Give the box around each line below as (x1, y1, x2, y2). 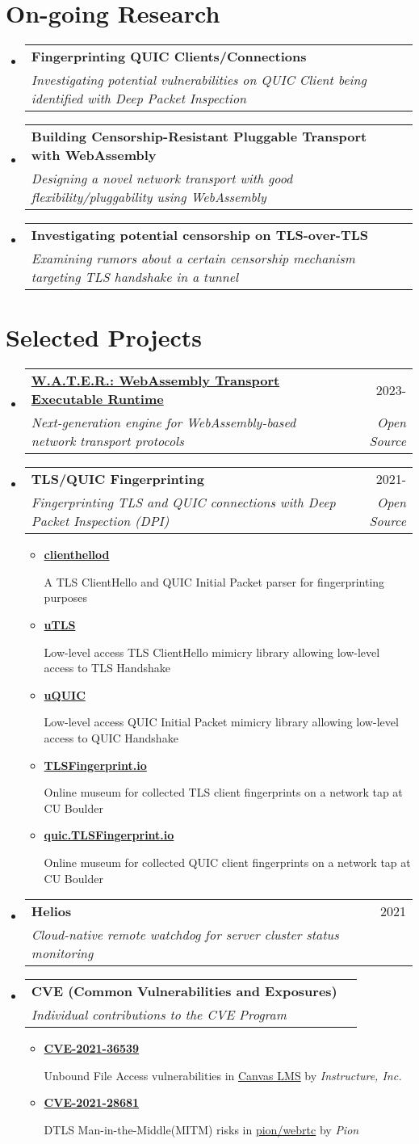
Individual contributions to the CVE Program (31, 1005, 287, 1024)
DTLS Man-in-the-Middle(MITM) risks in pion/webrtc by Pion (44, 1121, 359, 1138)
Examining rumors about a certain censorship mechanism (31, 249, 355, 268)
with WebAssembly (31, 145, 157, 165)
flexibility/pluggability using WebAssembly (31, 187, 266, 207)
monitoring (31, 944, 94, 963)
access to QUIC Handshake (44, 730, 178, 746)
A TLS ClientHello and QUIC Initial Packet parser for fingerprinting (44, 573, 385, 590)
